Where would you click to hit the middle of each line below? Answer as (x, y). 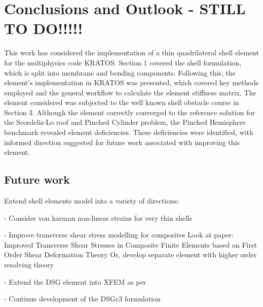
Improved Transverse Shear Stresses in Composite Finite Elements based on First (130, 244)
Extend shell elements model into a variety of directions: (92, 201)
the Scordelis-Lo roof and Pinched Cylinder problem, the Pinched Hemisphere (125, 122)
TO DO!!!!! (44, 28)
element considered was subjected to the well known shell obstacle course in (122, 102)
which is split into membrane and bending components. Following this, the (120, 72)
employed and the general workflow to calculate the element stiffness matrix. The (130, 92)
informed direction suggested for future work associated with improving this (122, 142)
